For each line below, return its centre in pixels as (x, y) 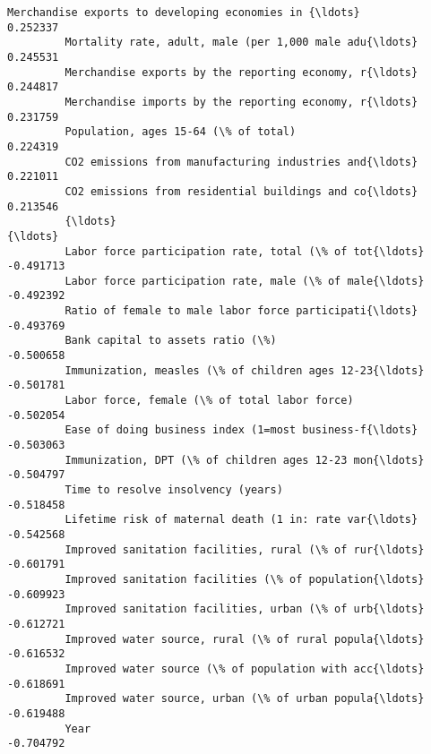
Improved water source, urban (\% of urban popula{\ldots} (245, 699)
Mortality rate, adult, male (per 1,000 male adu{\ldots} (241, 43)
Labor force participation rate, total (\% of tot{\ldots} (245, 251)
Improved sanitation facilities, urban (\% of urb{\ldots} (245, 609)
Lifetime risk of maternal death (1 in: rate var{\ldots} (241, 520)
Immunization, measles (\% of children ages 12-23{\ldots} (245, 370)
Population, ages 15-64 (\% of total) (181, 132)
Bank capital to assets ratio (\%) (171, 341)
